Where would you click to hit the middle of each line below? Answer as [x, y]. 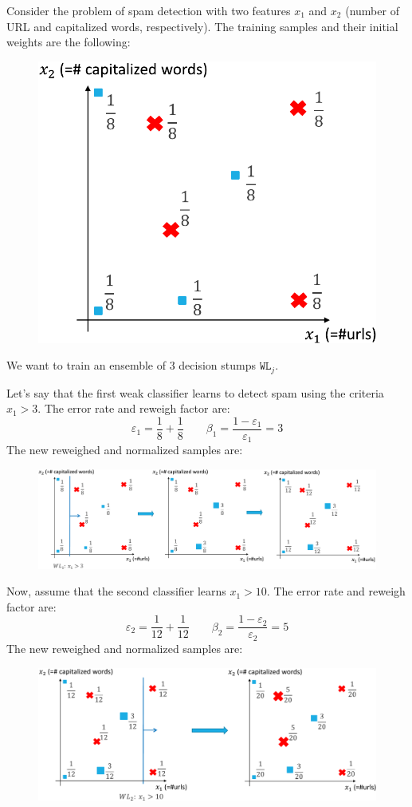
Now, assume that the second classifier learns [116, 591]
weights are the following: [69, 42]
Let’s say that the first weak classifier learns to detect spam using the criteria [195, 392]
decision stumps [217, 365]
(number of [372, 10]
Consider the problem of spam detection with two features [149, 10]
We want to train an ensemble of [86, 365]
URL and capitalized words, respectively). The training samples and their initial [202, 26]
